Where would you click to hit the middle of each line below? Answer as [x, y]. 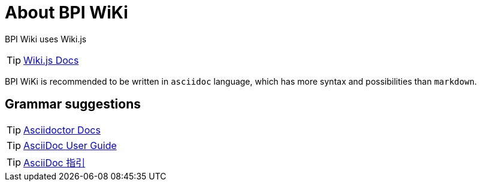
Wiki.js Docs [51, 60]
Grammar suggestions [73, 104]
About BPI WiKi [66, 13]
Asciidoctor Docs [62, 130]
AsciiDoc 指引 [55, 162]
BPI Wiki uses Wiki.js [46, 39]
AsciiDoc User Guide [70, 145]
